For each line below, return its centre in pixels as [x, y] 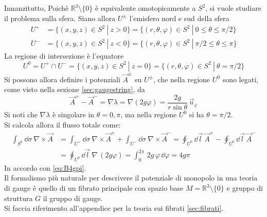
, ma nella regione [149, 114]
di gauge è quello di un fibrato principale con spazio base [94, 188]
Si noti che [21, 114]
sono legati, [240, 79]
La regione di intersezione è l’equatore [64, 56]
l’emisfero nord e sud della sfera [179, 18]
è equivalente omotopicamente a [146, 8]
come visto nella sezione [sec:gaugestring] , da [75, 89]
